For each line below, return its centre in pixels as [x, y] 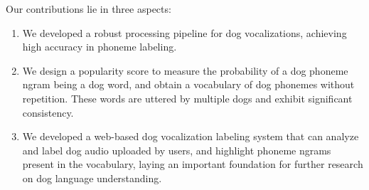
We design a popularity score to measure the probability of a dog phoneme [185, 70]
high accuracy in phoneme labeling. [100, 47]
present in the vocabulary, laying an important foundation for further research [193, 164]
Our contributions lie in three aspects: [89, 9]
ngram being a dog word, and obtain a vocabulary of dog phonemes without [188, 84]
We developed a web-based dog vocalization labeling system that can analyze [191, 136]
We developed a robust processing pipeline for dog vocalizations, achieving [184, 32]
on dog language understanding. [92, 178]
